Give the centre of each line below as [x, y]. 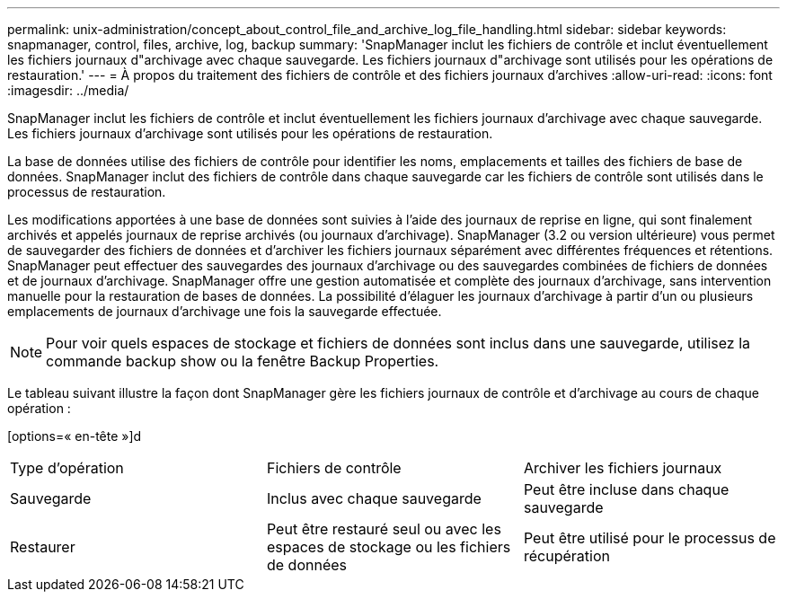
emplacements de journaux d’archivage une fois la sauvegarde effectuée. [225, 311]
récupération [566, 556]
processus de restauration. [87, 192]
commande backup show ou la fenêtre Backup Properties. [243, 361]
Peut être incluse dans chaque [626, 489]
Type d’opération [67, 468]
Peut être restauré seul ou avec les [384, 529]
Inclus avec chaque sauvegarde [374, 498]
